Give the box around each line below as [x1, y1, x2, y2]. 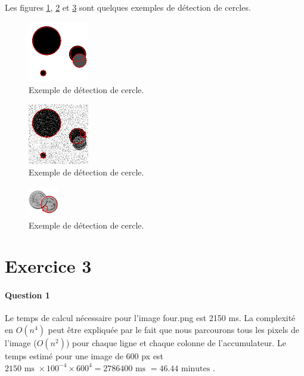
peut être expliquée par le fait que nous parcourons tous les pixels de [48, 323, 299, 335]
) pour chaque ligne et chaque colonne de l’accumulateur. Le [66, 336, 286, 349]
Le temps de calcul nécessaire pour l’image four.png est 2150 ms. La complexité [5, 312, 296, 324]
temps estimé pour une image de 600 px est [5, 349, 163, 362]
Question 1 [5, 289, 50, 301]
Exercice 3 [5, 254, 92, 278]
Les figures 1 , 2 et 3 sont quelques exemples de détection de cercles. [5, 1, 251, 13]
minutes [181, 364, 210, 373]
